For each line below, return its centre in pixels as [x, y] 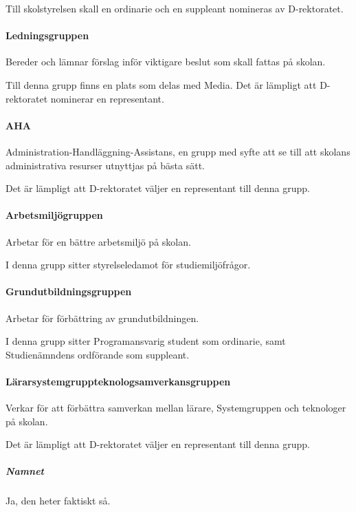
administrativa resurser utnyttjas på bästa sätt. [105, 165]
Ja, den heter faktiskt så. [58, 501]
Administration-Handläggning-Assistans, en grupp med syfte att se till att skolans [178, 151]
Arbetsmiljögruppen [54, 215]
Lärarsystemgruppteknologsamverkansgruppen [118, 381]
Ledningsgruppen [47, 35]
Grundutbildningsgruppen [69, 291]
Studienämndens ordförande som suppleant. [98, 354]
